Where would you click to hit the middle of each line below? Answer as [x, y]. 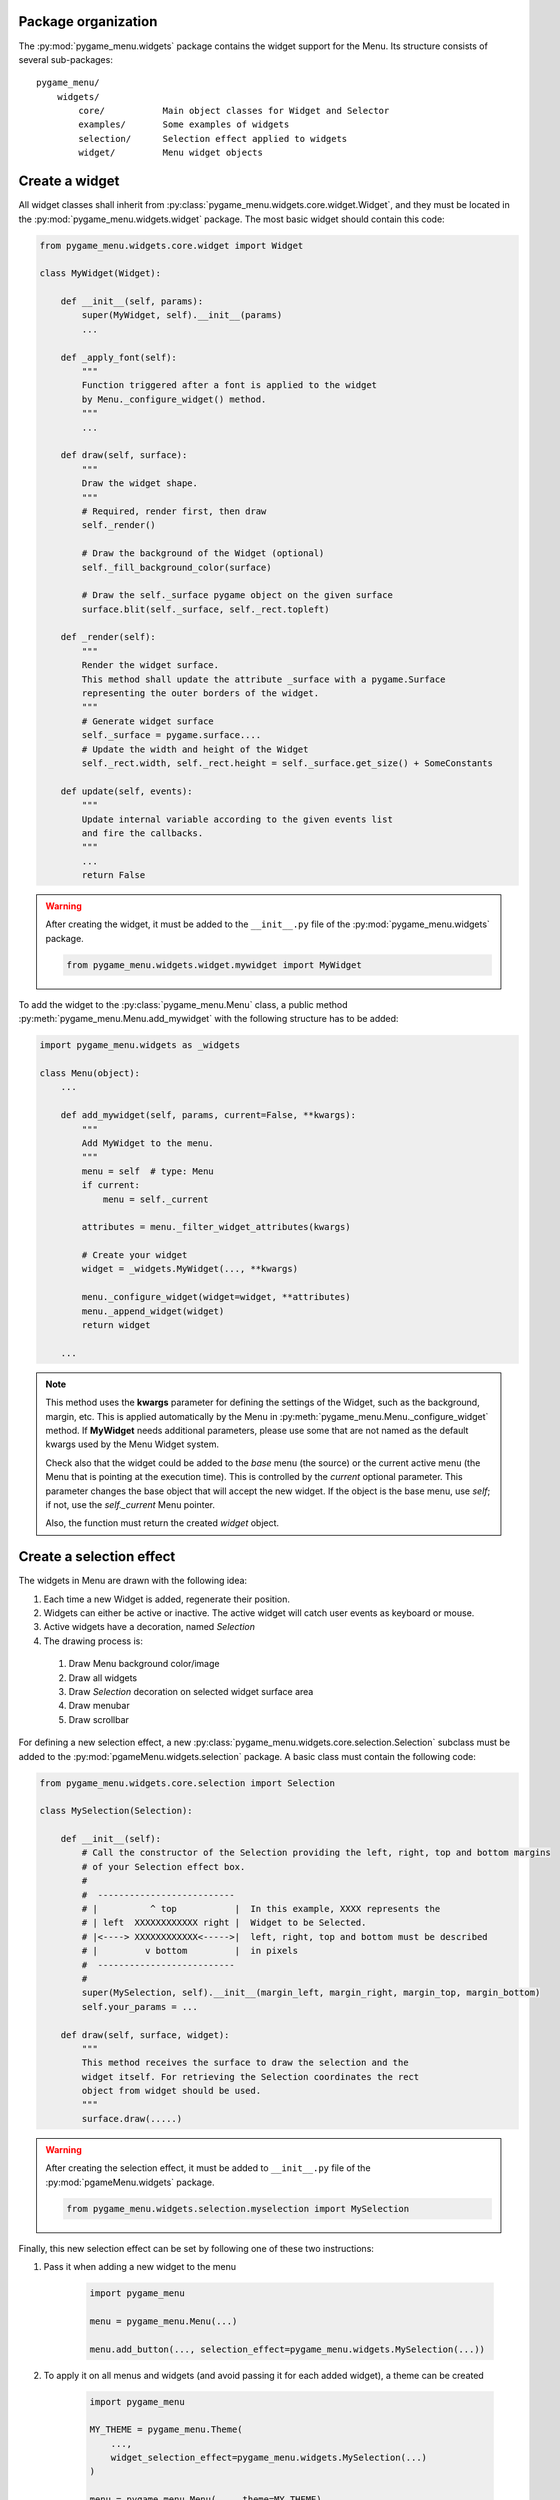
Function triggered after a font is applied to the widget [229, 385]
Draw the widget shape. [140, 483]
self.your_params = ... [140, 2006]
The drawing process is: [93, 1641]
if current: [110, 1185]
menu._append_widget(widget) [153, 1311]
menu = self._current [155, 1199]
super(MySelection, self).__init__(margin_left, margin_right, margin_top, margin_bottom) [311, 1993]
